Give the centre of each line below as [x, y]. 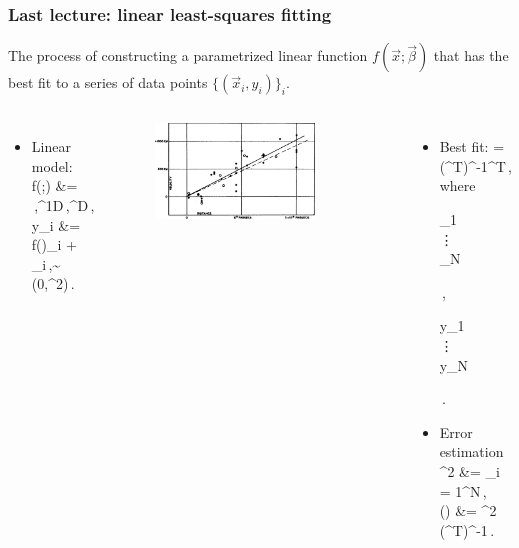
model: [52, 165]
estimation [471, 451]
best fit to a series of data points [108, 82]
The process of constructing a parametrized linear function [188, 55]
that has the [471, 55]
